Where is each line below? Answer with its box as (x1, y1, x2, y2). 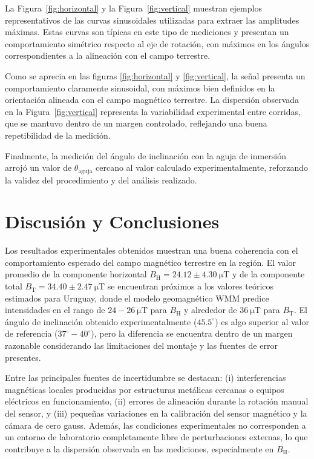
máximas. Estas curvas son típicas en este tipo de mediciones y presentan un (5, 25, 289, 38)
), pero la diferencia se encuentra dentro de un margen (91, 327, 293, 340)
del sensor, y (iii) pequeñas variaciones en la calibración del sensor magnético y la (5, 407, 307, 420)
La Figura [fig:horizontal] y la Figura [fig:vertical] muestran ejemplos (5, 2, 262, 14)
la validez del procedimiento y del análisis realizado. (5, 173, 197, 186)
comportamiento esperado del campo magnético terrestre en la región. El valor (5, 256, 296, 268)
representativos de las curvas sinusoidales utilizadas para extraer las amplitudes (5, 13, 299, 26)
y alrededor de (183, 303, 237, 316)
